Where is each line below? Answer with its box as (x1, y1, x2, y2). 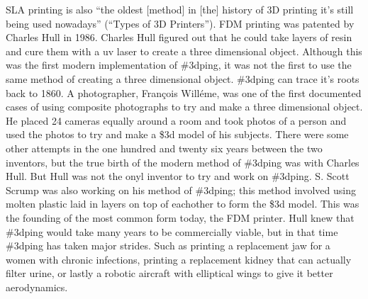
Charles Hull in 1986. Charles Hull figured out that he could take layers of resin (6, 30, 352, 45)
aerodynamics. (6, 279, 68, 294)
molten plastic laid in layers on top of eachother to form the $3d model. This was (6, 196, 359, 211)
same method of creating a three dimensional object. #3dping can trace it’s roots (6, 71, 359, 86)
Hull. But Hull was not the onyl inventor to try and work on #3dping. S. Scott (6, 169, 350, 184)
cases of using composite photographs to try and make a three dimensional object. (6, 99, 363, 114)
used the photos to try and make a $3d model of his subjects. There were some (6, 127, 349, 142)
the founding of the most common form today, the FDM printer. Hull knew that (6, 210, 355, 225)
